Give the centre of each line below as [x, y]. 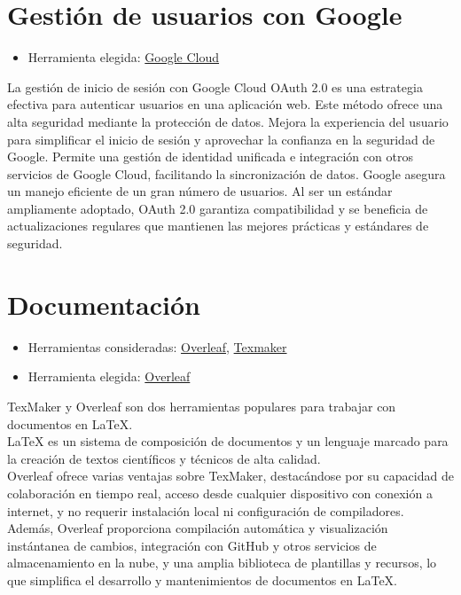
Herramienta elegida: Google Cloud [124, 57]
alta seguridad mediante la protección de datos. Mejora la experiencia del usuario [228, 121]
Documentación [104, 304]
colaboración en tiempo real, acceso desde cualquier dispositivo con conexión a [220, 493]
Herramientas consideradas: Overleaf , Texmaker [157, 346]
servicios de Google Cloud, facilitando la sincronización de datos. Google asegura [227, 173]
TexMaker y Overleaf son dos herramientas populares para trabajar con [202, 406]
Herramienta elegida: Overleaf [109, 376]
